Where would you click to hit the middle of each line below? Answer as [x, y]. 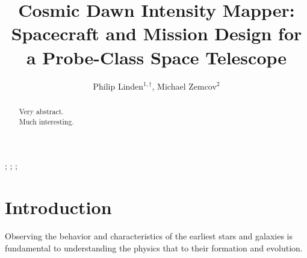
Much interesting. [46, 121]
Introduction [58, 207]
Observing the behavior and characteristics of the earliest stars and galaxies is [149, 235]
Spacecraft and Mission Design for [157, 33]
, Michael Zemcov [184, 86]
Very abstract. [41, 111]
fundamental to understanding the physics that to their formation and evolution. [154, 247]
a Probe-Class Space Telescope [157, 57]
